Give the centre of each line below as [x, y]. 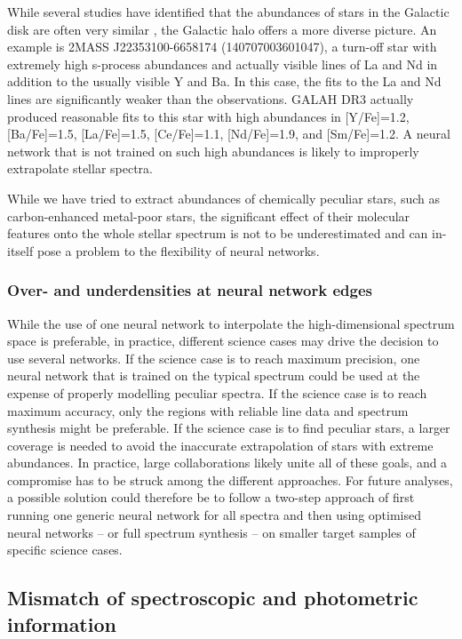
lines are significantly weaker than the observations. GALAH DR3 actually [211, 98]
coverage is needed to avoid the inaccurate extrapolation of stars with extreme [220, 445]
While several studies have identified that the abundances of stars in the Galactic [228, 12]
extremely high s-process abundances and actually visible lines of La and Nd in [223, 64]
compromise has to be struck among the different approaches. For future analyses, [230, 479]
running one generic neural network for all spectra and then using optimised [215, 515]
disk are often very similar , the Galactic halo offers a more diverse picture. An [222, 29]
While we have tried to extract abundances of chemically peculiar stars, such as [224, 198]
